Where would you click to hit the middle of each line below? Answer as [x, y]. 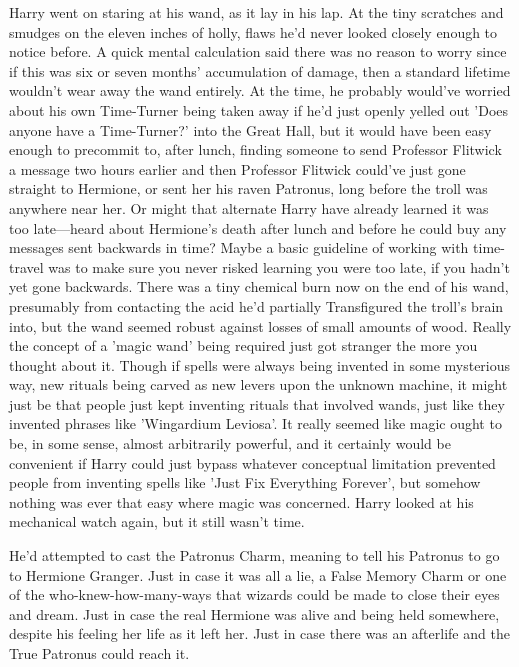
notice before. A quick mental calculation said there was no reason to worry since [258, 51]
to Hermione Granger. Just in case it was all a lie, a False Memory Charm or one [258, 574]
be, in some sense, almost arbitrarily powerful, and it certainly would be [230, 443]
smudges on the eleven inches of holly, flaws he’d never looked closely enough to [253, 31]
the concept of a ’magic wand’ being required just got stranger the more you [243, 345]
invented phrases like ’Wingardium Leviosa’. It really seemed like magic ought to [255, 423]
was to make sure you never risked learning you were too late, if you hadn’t [279, 266]
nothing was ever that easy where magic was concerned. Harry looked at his [241, 501]
